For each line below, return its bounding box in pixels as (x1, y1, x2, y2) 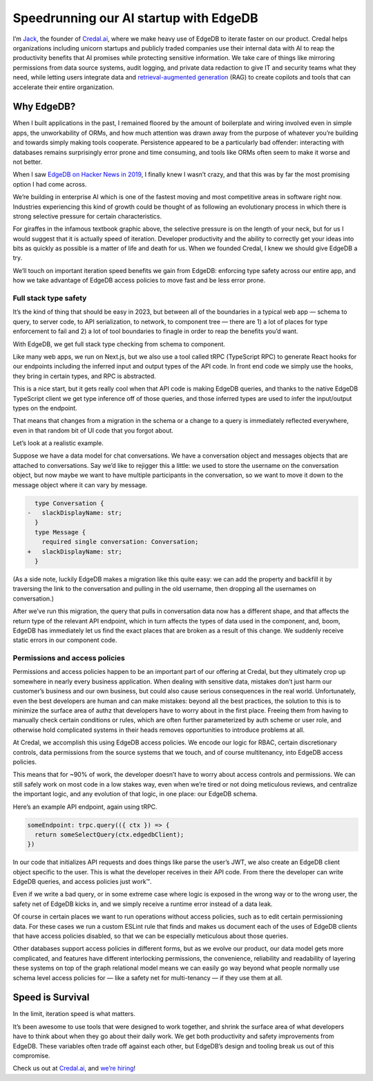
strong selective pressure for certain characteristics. (12, 211, 162, 220)
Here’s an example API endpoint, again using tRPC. (12, 802, 158, 811)
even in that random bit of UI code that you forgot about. (12, 426, 174, 435)
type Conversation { (35, 499, 104, 507)
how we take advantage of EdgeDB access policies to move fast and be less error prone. (12, 276, 266, 285)
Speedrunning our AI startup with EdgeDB (12, 10, 258, 26)
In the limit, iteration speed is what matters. (12, 1010, 136, 1018)
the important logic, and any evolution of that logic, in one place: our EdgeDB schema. (12, 790, 258, 798)
